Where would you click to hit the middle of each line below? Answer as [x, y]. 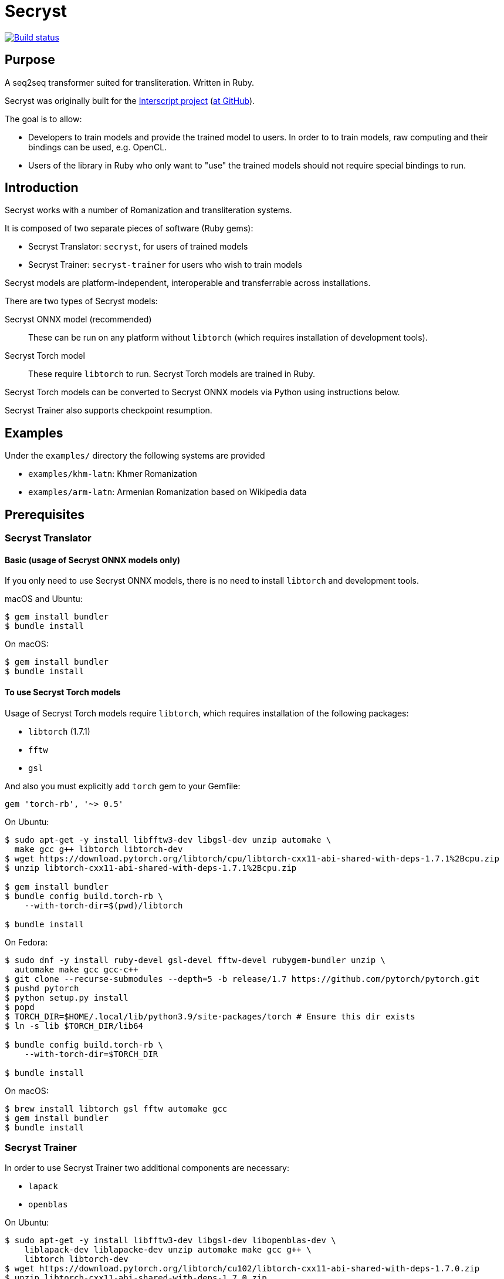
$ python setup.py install [67, 997]
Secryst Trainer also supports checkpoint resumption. [109, 410]
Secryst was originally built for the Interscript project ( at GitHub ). [130, 100]
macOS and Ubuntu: [44, 599]
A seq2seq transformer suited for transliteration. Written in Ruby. [130, 82]
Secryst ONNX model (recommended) [78, 319]
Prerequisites [45, 514]
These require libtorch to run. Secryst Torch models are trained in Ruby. [172, 374]
